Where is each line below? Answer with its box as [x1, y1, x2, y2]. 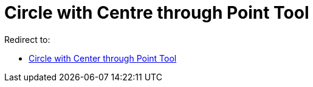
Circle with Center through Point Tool [29, 53, 177, 63]
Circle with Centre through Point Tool [4, 2, 309, 23]
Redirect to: [4, 34, 50, 45]
